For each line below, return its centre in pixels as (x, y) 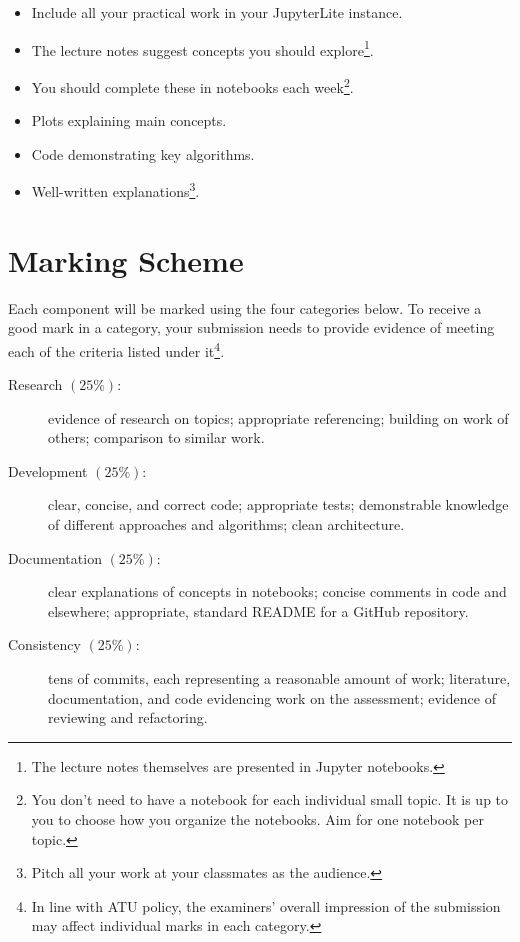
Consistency (44, 644)
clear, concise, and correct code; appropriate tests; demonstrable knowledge (278, 504)
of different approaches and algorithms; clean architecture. (226, 524)
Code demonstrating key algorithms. (143, 153)
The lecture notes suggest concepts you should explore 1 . (202, 48)
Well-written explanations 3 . (115, 189)
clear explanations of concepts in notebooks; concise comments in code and (277, 591)
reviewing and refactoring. (128, 717)
